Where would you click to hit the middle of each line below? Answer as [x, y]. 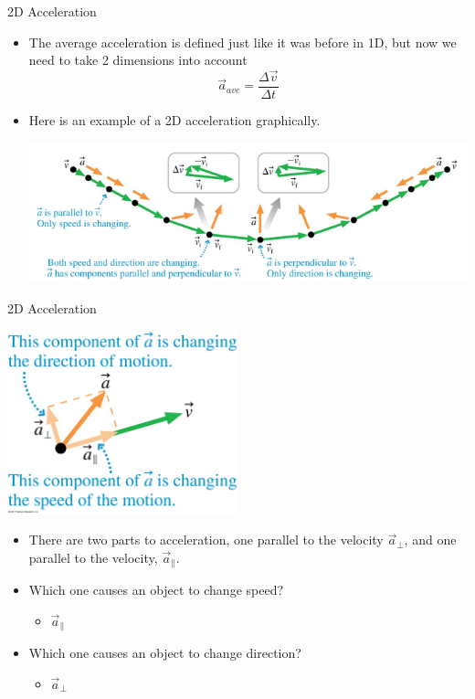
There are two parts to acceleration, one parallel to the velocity [206, 540]
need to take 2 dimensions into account [138, 60]
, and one [430, 540]
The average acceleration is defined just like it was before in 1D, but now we [243, 42]
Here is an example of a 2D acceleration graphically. [174, 120]
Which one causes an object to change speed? [156, 590]
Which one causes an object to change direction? [165, 653]
